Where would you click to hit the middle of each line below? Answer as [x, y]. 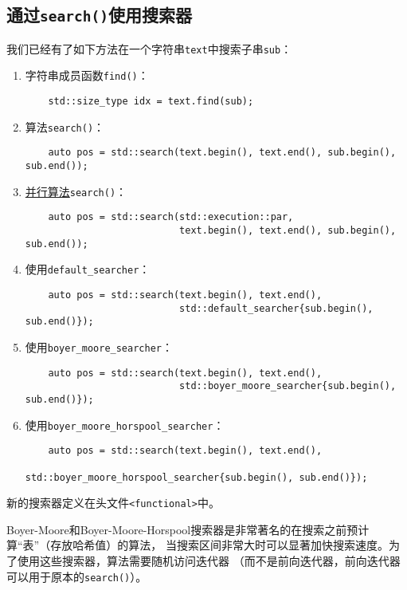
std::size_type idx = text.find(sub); [151, 102]
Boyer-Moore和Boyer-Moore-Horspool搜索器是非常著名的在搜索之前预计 [188, 529]
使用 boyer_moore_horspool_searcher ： [125, 425]
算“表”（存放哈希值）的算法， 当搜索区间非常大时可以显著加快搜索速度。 [198, 545]
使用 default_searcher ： [88, 269]
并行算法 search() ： [76, 191]
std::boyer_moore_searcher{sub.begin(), [288, 386]
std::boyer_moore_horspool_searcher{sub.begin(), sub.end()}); [196, 477]
